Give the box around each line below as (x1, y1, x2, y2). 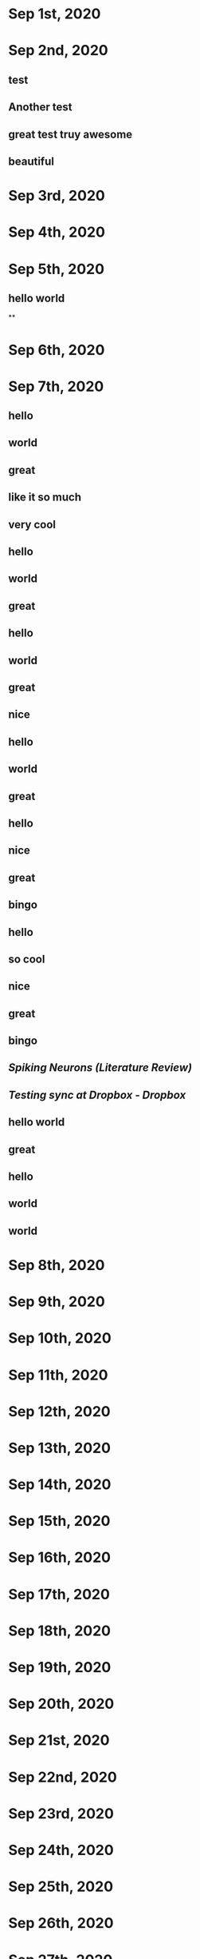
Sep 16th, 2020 (8, 1548, 112, 1567)
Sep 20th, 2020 (8, 1695, 115, 1713)
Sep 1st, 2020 (8, 5, 101, 23)
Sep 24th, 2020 (8, 1841, 114, 1859)
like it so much (8, 491, 82, 504)
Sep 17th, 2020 (8, 1585, 110, 1603)
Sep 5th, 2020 (8, 260, 105, 278)
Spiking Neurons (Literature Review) (8, 1061, 193, 1075)
